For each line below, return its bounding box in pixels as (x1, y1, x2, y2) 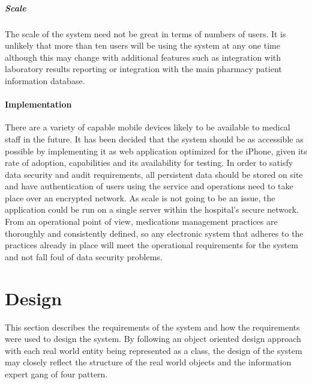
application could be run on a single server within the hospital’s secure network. (5, 203, 299, 216)
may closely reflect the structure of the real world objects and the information (5, 356, 292, 368)
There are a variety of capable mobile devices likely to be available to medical (5, 121, 290, 133)
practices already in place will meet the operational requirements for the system (5, 239, 298, 251)
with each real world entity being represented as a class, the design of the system (5, 344, 302, 356)
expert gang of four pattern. (5, 367, 108, 380)
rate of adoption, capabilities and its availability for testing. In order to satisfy (5, 156, 293, 169)
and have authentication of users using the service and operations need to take (5, 180, 293, 192)
